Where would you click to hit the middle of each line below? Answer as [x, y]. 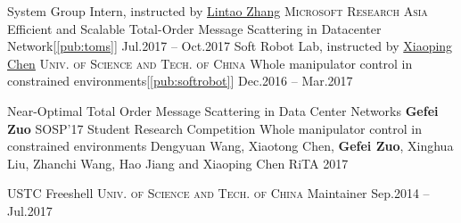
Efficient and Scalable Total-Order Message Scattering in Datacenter [194, 28]
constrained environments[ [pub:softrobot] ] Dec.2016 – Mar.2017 [180, 81]
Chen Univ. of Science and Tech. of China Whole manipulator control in [210, 63]
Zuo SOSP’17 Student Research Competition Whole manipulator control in [215, 128]
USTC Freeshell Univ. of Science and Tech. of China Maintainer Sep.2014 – [218, 193]
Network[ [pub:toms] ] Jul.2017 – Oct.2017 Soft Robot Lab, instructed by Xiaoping [230, 46]
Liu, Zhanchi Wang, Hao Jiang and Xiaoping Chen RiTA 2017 [178, 163]
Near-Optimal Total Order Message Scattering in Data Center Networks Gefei [223, 110]
